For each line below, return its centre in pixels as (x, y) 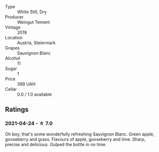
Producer (14, 17)
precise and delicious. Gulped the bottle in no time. (56, 144)
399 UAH (26, 84)
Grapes (12, 48)
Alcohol (13, 58)
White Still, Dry (32, 12)
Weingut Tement (33, 22)
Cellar (11, 89)
